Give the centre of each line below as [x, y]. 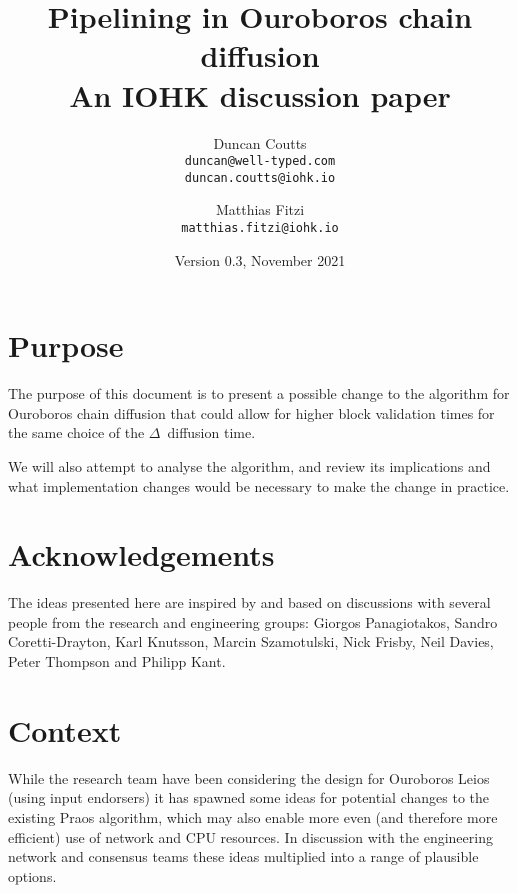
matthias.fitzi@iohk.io [260, 228]
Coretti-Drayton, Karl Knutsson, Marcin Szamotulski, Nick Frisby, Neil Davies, [251, 641]
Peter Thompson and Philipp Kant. [117, 661]
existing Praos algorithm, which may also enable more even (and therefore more [253, 816]
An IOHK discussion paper [260, 94]
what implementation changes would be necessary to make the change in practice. [259, 485]
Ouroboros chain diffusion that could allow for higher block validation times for [251, 412]
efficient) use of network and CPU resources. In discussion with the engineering [250, 836]
